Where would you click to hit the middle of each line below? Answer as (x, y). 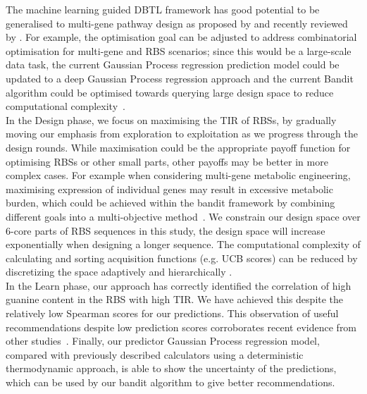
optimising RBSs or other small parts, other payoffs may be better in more (167, 161)
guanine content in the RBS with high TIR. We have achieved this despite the (175, 299)
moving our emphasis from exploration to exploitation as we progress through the (182, 134)
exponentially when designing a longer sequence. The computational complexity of (183, 244)
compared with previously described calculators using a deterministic (155, 354)
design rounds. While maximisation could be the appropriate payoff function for (178, 147)
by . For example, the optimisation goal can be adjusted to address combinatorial (181, 37)
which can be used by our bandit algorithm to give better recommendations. (170, 382)
